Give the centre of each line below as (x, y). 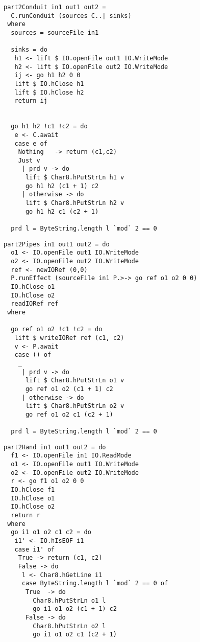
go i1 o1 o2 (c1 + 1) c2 (75, 609)
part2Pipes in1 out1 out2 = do (57, 244)
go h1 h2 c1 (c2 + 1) (62, 211)
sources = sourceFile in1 (55, 32)
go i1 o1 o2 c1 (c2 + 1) (75, 635)
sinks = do (29, 50)
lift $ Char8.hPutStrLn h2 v (75, 203)
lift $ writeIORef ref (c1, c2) (69, 338)
